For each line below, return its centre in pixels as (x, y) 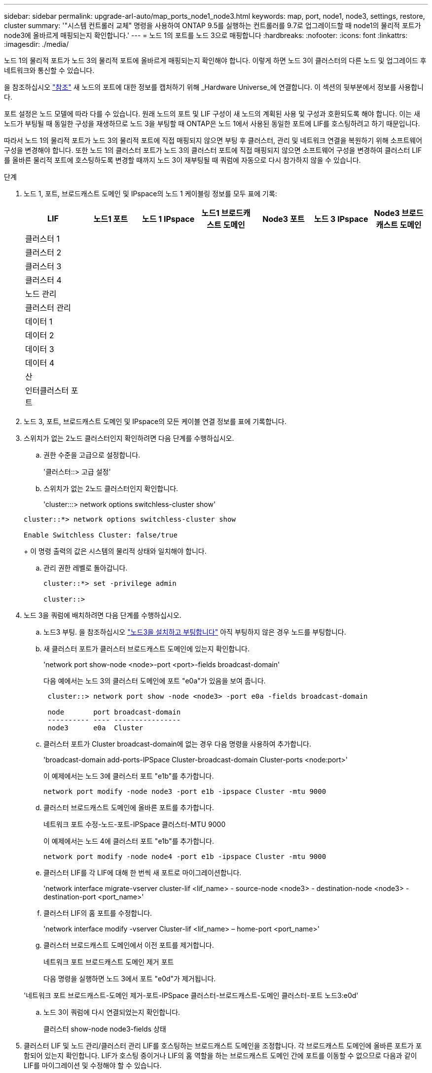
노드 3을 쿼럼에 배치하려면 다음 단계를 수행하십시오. (103, 615)
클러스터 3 (43, 266)
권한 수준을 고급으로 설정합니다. (92, 455)
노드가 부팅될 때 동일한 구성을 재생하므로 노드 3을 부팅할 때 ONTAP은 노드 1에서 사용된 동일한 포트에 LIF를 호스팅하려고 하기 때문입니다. (212, 124)
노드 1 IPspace (168, 219)
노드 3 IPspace (341, 219)
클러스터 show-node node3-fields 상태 (105, 1029)
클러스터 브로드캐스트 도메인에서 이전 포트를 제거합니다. (129, 945)
